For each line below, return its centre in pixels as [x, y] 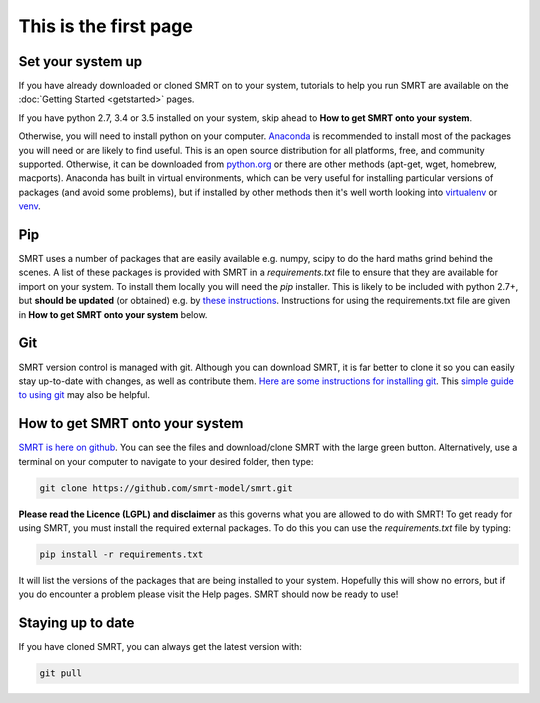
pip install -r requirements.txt [121, 554]
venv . [30, 206]
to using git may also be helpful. [84, 395]
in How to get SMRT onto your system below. [113, 314]
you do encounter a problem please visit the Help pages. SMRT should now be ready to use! [208, 594]
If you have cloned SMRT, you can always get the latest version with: [160, 647]
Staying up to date [76, 623]
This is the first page [106, 26]
